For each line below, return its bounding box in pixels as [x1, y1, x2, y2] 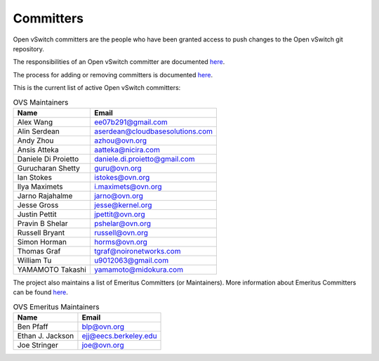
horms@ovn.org [93, 237, 147, 247]
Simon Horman [17, 237, 67, 247]
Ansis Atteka [17, 145, 59, 155]
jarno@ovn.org [93, 190, 144, 200]
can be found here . [13, 288, 68, 296]
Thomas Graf [17, 246, 61, 256]
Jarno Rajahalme [17, 190, 73, 200]
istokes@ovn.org [93, 172, 150, 182]
